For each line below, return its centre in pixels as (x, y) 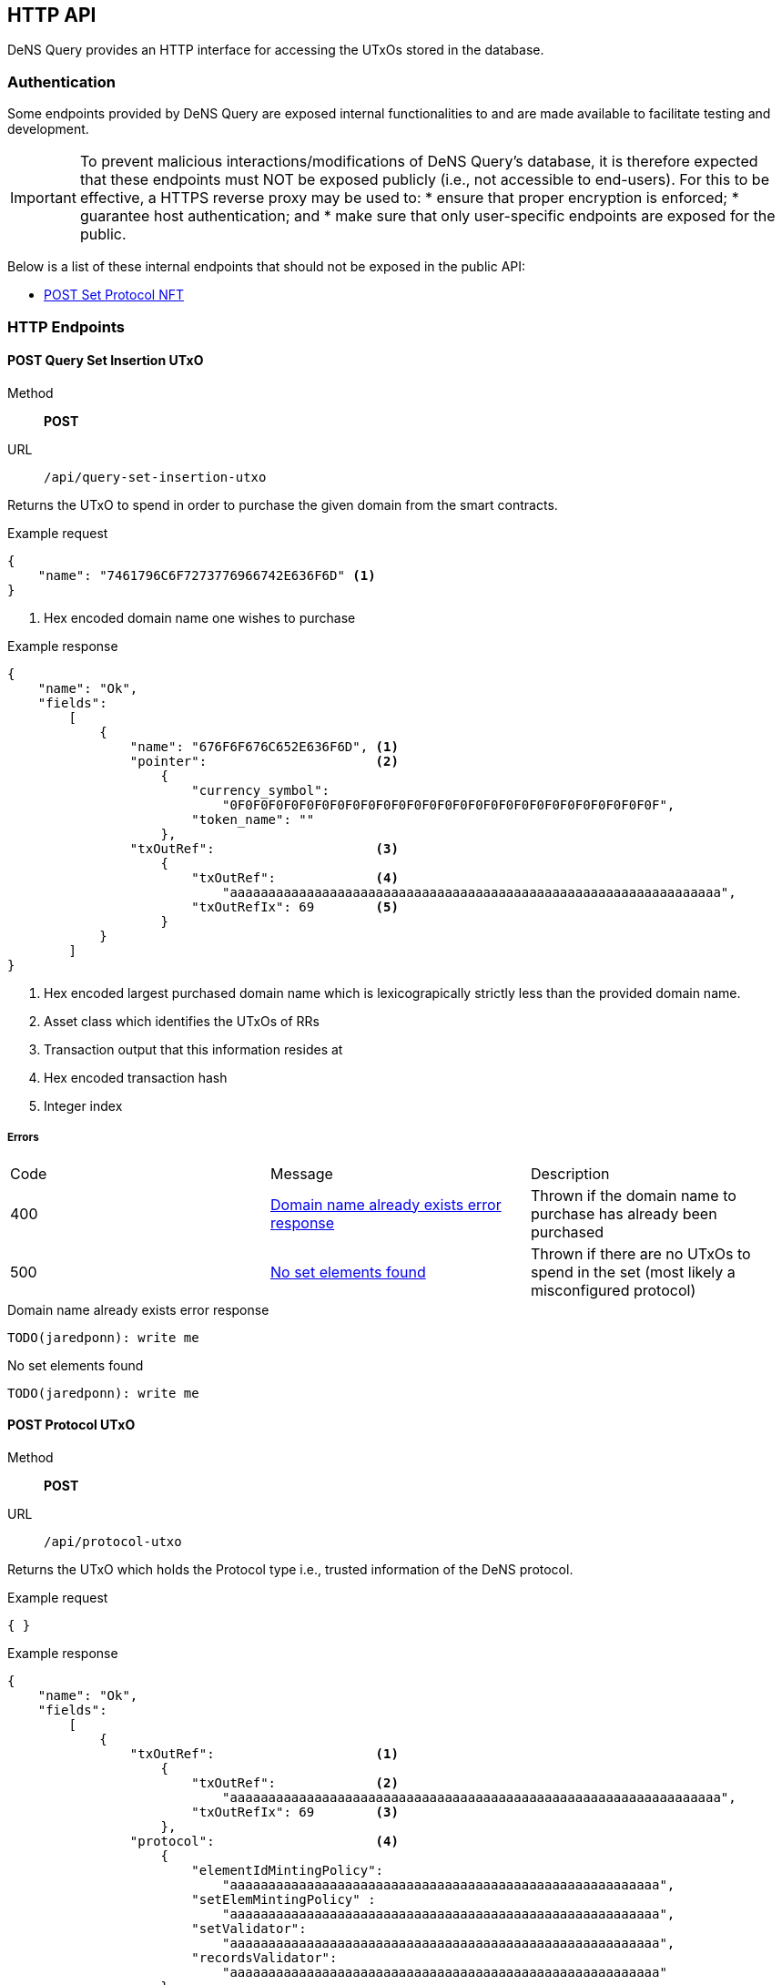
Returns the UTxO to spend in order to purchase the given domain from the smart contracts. (283, 504)
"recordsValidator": (264, 1957)
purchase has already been (624, 1213)
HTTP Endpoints (66, 326)
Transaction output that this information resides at (193, 1049)
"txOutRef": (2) (295, 1782)
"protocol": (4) (264, 1841)
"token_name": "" (253, 819)
